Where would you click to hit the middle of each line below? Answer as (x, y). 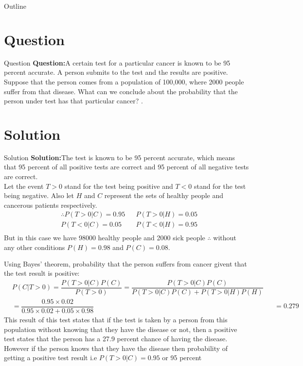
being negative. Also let (39, 195)
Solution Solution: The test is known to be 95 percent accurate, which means (120, 157)
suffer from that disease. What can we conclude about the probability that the (121, 91)
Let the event (24, 186)
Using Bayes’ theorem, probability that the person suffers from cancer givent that (125, 263)
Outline (15, 6)
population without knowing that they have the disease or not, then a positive (121, 329)
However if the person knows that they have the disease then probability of (116, 348)
